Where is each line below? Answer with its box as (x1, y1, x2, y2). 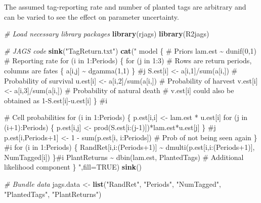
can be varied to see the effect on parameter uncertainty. (4, 11, 179, 22)
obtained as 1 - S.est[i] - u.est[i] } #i (4, 95, 108, 105)
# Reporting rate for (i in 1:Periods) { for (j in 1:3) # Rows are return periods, (4, 55, 252, 66)
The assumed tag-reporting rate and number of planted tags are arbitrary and (4, 2, 246, 12)
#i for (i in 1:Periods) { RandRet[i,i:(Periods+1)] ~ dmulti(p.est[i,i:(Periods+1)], (4, 142, 255, 152)
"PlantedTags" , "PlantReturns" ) (4, 188, 102, 199)
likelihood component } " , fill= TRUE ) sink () (4, 161, 142, 172)
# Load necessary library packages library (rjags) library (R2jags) (4, 28, 209, 39)
